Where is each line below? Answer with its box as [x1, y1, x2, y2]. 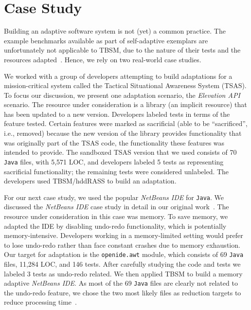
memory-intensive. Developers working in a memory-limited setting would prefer [4, 230, 243, 240]
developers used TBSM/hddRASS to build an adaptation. [4, 176, 177, 186]
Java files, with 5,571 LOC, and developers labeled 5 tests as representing [4, 156, 224, 166]
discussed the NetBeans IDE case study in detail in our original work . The [4, 201, 229, 212]
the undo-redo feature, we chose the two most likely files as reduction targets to [4, 287, 241, 297]
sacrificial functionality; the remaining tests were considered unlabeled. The [4, 166, 229, 176]
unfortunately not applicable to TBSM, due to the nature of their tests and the [4, 45, 241, 55]
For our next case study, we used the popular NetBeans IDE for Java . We [4, 192, 224, 202]
